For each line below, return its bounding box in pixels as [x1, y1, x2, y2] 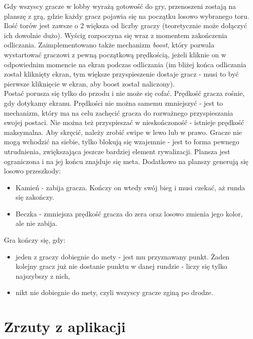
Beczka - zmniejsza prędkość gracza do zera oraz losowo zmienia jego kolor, [15, 208, 243, 218]
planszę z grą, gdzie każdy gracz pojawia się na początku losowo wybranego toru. [4, 10, 250, 21]
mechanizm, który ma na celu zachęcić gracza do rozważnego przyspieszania [4, 107, 233, 118]
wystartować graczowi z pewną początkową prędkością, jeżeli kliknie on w [4, 49, 226, 59]
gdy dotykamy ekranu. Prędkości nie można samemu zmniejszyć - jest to [4, 97, 223, 108]
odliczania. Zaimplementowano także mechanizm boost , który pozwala [4, 40, 215, 50]
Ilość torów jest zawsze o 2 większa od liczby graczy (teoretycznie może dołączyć [4, 20, 247, 31]
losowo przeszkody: [4, 166, 61, 176]
